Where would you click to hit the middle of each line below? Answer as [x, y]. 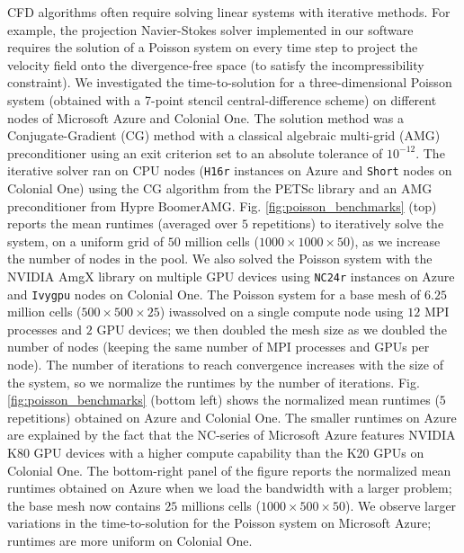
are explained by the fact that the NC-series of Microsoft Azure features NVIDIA [232, 435]
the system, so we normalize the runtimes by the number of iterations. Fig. [214, 382]
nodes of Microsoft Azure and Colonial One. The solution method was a [205, 117]
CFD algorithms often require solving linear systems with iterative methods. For [229, 12]
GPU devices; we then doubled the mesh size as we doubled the [272, 329]
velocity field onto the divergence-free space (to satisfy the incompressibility [216, 64]
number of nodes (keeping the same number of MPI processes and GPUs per [219, 347]
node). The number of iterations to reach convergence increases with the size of [226, 365]
